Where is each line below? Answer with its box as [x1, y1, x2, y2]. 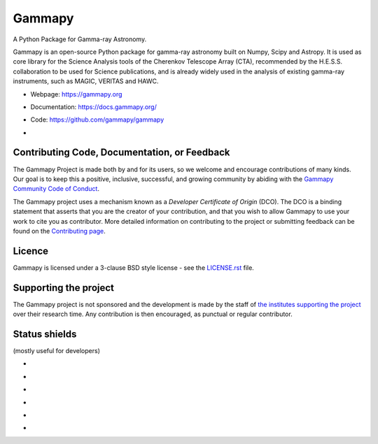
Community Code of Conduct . [13, 185, 99, 193]
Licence [13, 245, 49, 257]
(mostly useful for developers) [13, 347, 101, 355]
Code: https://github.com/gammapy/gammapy [30, 115, 164, 124]
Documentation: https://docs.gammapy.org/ [30, 102, 157, 111]
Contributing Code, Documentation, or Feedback [13, 147, 230, 159]
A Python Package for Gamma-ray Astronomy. [13, 35, 147, 43]
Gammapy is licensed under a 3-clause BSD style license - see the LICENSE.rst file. [13, 263, 255, 272]
